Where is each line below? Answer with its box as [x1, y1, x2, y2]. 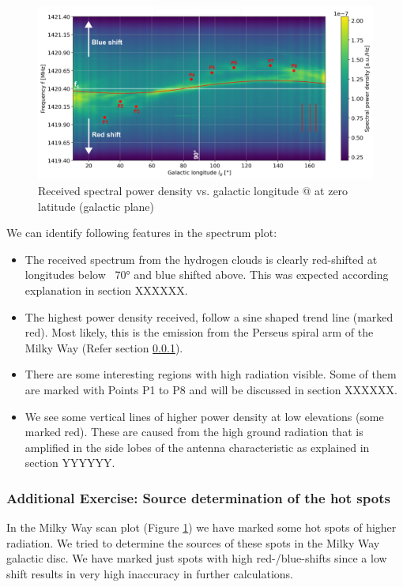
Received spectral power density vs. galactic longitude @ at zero [38, 182, 348, 199]
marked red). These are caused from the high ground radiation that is [24, 423, 363, 440]
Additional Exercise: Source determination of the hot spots [6, 487, 390, 507]
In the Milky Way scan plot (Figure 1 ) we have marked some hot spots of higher [6, 519, 397, 536]
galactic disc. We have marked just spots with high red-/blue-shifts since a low [6, 550, 387, 566]
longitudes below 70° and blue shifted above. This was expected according [24, 266, 389, 283]
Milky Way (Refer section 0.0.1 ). [24, 339, 183, 356]
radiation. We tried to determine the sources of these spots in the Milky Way [6, 534, 380, 551]
